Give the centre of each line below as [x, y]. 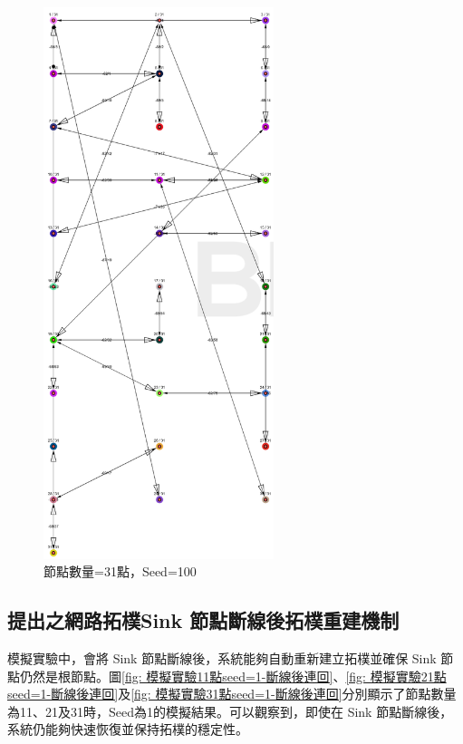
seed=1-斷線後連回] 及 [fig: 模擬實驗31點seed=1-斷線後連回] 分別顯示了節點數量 [232, 694]
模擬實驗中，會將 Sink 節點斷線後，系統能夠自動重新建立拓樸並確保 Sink [222, 658]
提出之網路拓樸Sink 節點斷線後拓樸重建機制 [203, 620]
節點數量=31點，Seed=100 [120, 571]
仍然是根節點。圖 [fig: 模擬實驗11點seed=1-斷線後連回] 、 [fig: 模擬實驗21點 [233, 676]
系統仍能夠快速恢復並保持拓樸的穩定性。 [128, 729]
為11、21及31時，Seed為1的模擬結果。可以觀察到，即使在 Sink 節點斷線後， [230, 711]
